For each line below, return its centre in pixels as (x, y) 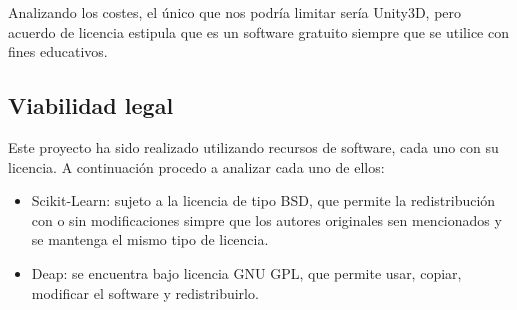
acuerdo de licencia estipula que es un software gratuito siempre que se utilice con (258, 31)
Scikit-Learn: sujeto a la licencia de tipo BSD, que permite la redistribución (263, 200)
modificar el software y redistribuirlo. (145, 292)
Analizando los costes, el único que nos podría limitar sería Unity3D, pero (235, 12)
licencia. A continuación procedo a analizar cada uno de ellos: (196, 166)
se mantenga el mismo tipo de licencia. (150, 239)
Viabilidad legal (91, 105)
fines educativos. (58, 51)
